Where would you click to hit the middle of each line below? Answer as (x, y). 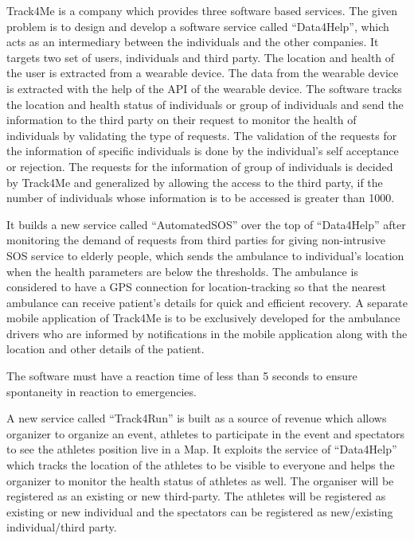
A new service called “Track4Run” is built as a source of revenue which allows (197, 418)
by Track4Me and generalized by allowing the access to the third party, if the (195, 182)
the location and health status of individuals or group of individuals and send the (205, 104)
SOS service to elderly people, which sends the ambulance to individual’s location (205, 255)
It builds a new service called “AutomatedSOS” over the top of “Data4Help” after (206, 224)
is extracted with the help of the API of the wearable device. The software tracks (204, 88)
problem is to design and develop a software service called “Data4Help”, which (198, 26)
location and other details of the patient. (105, 349)
